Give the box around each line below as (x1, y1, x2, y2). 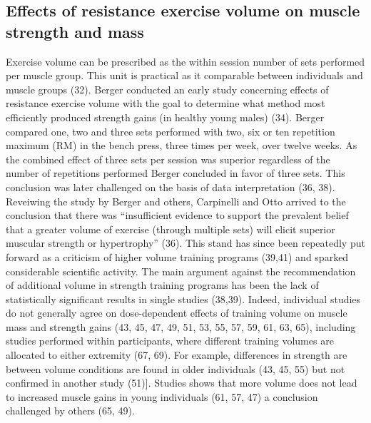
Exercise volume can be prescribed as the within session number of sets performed (6, 53, 365, 68)
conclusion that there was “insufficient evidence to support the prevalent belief (6, 208, 349, 223)
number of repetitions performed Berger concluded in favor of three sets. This (6, 165, 345, 180)
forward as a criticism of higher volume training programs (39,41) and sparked (6, 249, 349, 264)
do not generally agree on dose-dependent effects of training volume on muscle (6, 305, 347, 320)
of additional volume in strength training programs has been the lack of (6, 277, 319, 292)
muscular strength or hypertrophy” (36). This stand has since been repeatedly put (6, 235, 365, 250)
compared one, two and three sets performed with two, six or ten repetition (6, 123, 335, 138)
